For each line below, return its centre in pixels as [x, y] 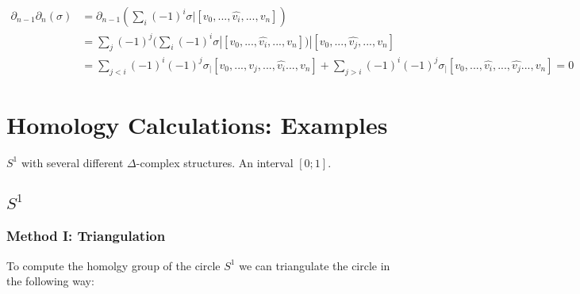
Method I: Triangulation [86, 236]
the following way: [50, 281]
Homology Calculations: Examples [197, 124]
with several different [72, 162]
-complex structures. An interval [215, 162]
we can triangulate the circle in [315, 265]
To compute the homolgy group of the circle [113, 265]
